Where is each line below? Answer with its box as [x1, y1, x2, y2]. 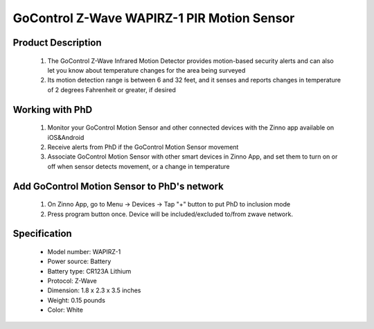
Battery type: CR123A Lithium [47, 267, 132, 275]
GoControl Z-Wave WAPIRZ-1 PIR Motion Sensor [12, 10, 295, 26]
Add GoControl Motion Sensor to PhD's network [12, 180, 224, 192]
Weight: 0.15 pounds [47, 296, 105, 304]
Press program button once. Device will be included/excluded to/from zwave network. [47, 210, 294, 218]
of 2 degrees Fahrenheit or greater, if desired [47, 85, 177, 94]
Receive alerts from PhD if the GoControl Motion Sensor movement [47, 143, 239, 151]
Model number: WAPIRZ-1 [47, 247, 121, 256]
